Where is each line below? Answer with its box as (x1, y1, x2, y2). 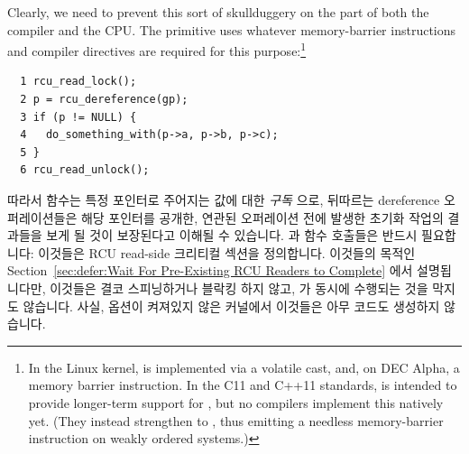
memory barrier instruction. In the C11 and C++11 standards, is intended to (28, 375, 457, 394)
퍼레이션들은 (7, 208, 78, 227)
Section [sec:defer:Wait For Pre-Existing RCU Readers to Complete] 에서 (7, 261, 413, 280)
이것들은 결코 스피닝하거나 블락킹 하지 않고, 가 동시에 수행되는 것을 (50, 278, 428, 297)
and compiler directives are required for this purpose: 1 (7, 39, 307, 60)
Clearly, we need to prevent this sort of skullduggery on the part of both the (7, 3, 429, 21)
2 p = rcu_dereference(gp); (20, 93, 189, 107)
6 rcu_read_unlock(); (20, 163, 150, 177)
